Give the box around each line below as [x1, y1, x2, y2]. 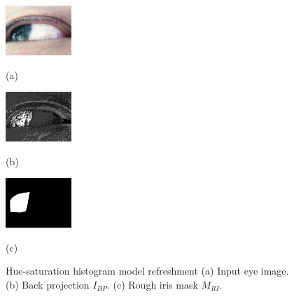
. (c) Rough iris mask [106, 277, 198, 291]
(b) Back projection [6, 277, 90, 291]
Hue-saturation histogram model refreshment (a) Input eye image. [6, 263, 289, 278]
